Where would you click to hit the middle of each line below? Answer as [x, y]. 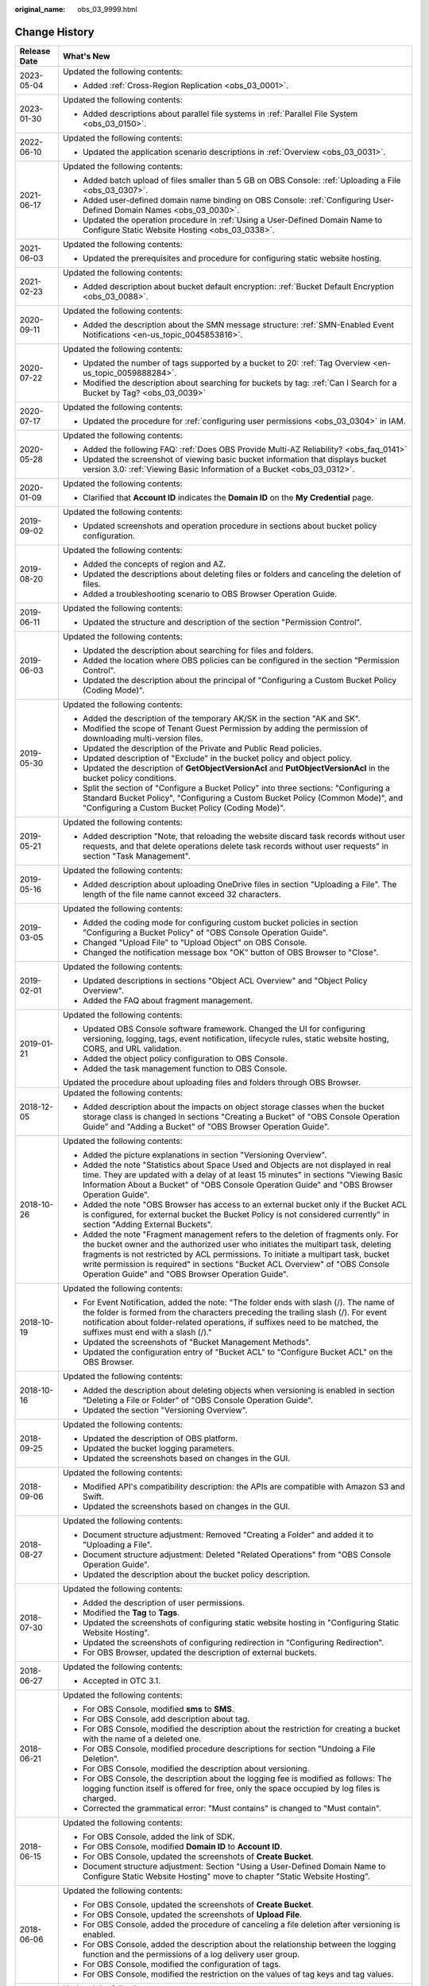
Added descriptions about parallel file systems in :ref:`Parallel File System [220, 114]
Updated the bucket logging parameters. [158, 1448]
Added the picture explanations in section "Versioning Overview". [205, 1154]
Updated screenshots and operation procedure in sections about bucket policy [230, 526]
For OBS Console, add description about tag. [166, 1718]
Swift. [93, 1496]
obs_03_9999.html [108, 9]
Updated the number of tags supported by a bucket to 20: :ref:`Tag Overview [226, 363]
